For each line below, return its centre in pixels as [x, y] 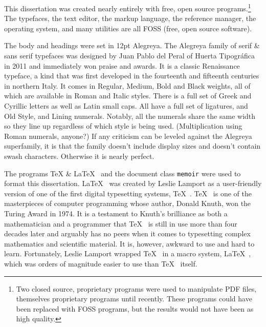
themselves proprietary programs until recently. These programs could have [134, 299]
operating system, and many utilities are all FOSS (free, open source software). [128, 28]
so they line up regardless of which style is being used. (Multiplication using [123, 126]
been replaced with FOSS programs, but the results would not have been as [135, 308]
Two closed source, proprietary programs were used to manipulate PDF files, [136, 288]
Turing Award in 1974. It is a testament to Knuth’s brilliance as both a [116, 213]
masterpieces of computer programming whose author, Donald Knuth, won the [128, 203]
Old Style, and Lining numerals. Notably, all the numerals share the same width [130, 116]
